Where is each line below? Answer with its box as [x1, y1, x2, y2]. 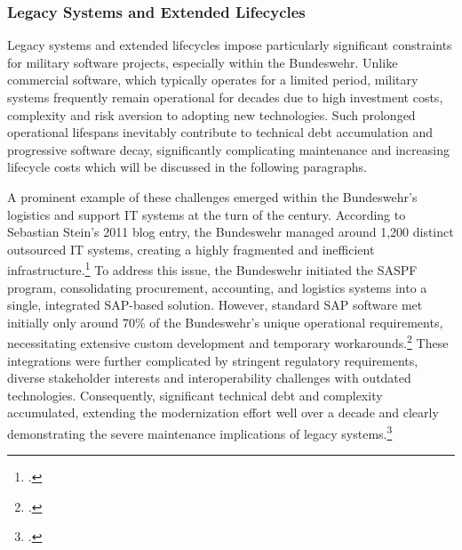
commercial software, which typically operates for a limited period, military [7, 70, 418, 89]
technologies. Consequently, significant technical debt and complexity [7, 385, 383, 404]
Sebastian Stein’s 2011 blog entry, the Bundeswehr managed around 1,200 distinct [7, 222, 454, 241]
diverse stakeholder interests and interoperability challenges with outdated [7, 368, 411, 387]
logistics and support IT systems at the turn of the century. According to [7, 205, 406, 223]
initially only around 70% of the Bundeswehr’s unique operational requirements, [7, 312, 443, 331]
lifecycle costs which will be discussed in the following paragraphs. [7, 158, 367, 176]
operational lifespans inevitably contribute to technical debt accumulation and [7, 123, 434, 142]
